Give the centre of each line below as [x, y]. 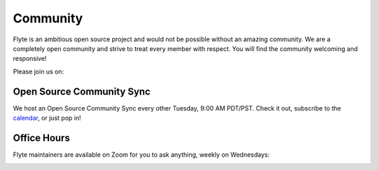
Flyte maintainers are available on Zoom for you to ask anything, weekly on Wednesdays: [141, 155]
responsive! [30, 59]
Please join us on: [38, 71]
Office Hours [41, 137]
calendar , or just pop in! [47, 118]
